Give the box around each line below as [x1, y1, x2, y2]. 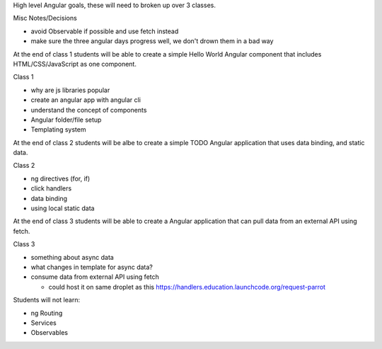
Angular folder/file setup [30, 115, 102, 124]
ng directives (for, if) [30, 174, 91, 183]
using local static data [30, 204, 95, 212]
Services [30, 319, 57, 327]
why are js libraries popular [30, 86, 110, 94]
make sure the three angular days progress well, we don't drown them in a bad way [30, 37, 274, 45]
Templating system [30, 125, 86, 134]
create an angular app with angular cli [30, 96, 141, 104]
